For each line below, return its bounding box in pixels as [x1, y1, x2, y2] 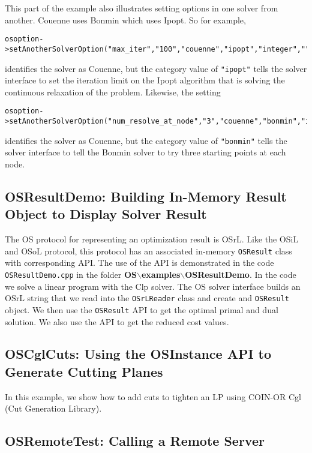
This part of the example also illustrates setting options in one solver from [5, 2, 278, 14]
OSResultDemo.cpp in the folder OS [5, 268, 137, 280]
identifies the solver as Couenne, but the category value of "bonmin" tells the [5, 134, 287, 146]
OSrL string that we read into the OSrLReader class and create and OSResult [5, 292, 289, 304]
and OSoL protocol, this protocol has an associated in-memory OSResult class [5, 244, 292, 257]
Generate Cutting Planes [5, 362, 163, 380]
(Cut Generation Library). [5, 402, 102, 415]
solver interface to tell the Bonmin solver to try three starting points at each [5, 146, 286, 158]
